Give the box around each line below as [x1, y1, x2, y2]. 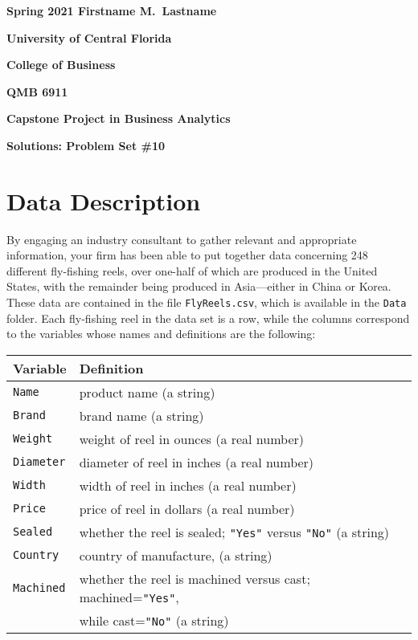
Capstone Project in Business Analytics [6, 110, 231, 127]
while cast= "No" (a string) [79, 610, 229, 630]
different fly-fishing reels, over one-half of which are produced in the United [6, 262, 378, 279]
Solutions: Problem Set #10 [6, 137, 166, 153]
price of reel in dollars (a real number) [79, 499, 295, 518]
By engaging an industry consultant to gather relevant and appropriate [6, 230, 357, 247]
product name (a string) [79, 382, 215, 402]
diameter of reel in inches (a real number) [79, 452, 314, 471]
